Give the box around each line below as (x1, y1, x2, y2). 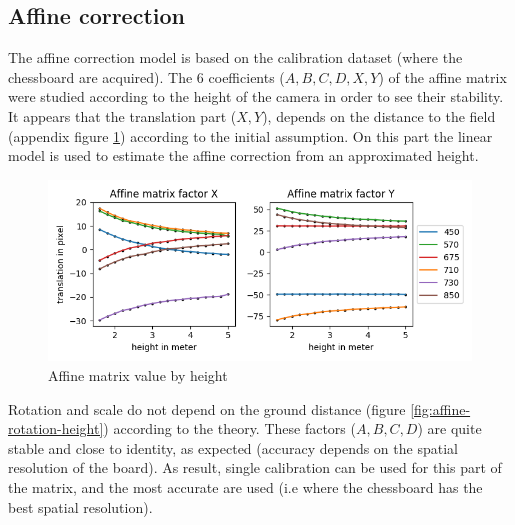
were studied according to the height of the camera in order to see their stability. (8, 86, 504, 107)
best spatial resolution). (8, 496, 153, 517)
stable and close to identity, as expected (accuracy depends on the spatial (8, 437, 458, 458)
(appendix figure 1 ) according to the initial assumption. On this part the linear (8, 125, 493, 146)
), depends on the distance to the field (262, 105, 496, 126)
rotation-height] (8, 418, 104, 439)
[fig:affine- (410, 398, 471, 419)
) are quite (417, 418, 482, 439)
